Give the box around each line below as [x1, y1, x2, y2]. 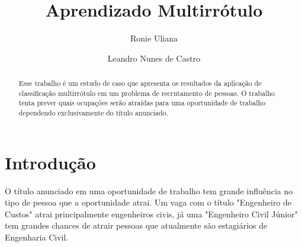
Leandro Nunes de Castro [107, 52, 201, 64]
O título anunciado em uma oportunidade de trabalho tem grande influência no [5, 184, 293, 197]
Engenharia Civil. [5, 231, 69, 243]
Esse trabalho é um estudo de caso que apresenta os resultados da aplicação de [18, 78, 262, 88]
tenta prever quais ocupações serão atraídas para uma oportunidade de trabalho [18, 98, 266, 108]
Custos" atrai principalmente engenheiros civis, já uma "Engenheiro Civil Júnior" [5, 207, 298, 220]
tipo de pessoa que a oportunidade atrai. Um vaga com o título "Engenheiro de [5, 196, 292, 208]
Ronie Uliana [130, 32, 178, 44]
